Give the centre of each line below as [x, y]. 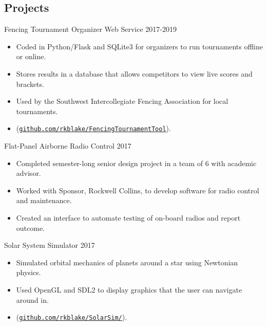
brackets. [30, 84]
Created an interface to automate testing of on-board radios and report [128, 217]
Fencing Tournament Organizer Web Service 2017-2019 [90, 29]
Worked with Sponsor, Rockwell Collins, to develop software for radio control [138, 190]
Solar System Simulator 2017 [50, 245]
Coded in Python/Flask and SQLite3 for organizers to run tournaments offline [139, 46]
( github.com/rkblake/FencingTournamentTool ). [93, 128]
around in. [32, 300]
